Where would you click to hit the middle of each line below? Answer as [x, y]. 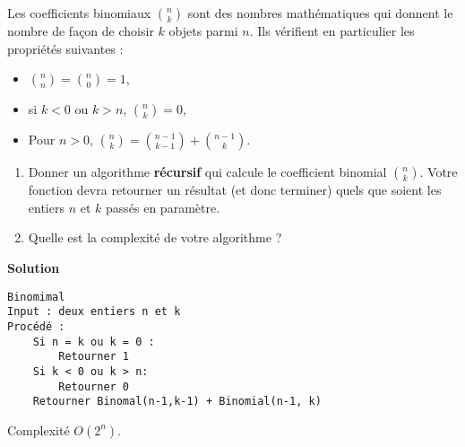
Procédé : [36, 326]
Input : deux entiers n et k [94, 312]
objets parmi [203, 31]
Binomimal [36, 297]
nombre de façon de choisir [81, 31]
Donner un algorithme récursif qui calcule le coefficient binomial [207, 172]
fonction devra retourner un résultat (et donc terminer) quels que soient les [235, 190]
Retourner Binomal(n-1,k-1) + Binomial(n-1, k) [177, 402]
